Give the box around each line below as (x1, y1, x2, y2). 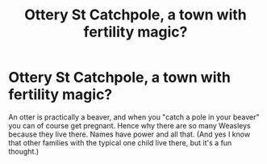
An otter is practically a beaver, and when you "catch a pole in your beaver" (8, 111, 260, 122)
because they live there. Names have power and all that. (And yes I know (8, 129, 251, 139)
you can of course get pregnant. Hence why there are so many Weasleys (8, 120, 252, 130)
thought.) (8, 146, 40, 156)
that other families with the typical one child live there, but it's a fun (8, 137, 232, 147)
